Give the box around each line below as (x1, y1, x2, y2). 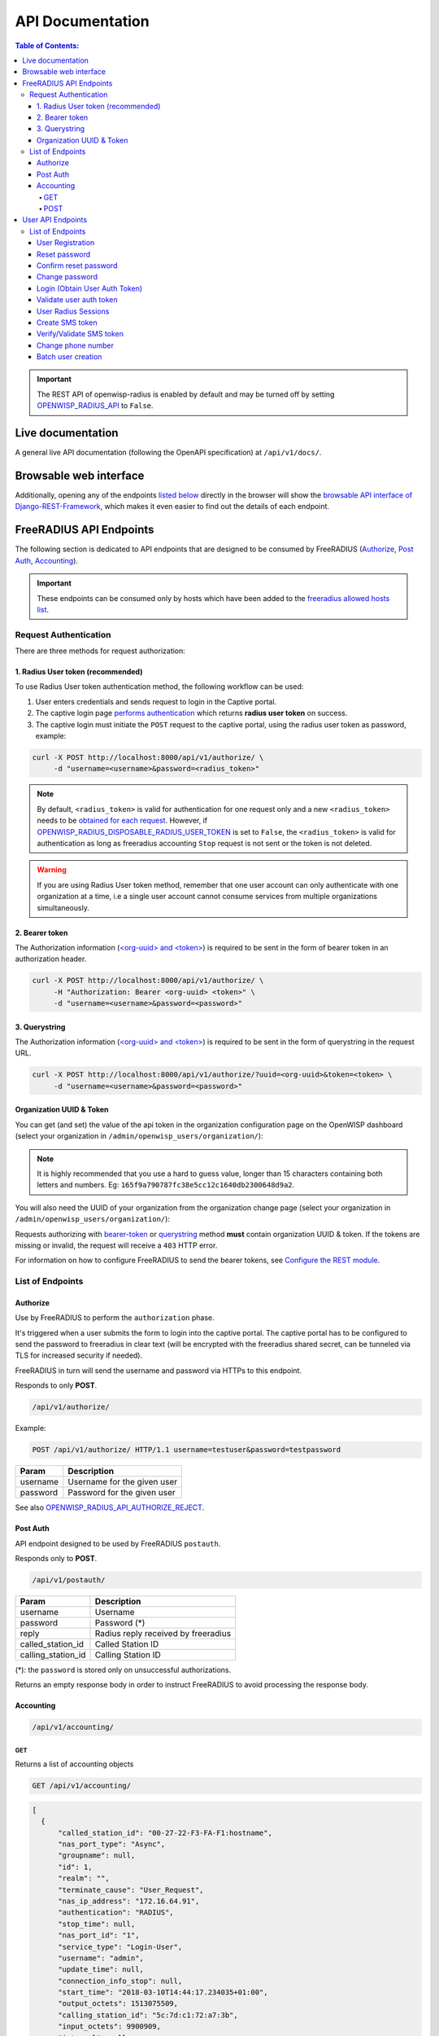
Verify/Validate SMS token (37, 329, 124, 339)
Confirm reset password (37, 261, 118, 270)
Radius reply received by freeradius (94, 1627, 232, 1639)
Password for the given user (67, 1487, 176, 1498)
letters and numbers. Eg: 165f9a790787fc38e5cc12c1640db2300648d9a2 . (37, 1180, 295, 1190)
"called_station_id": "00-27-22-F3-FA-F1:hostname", (58, 1828, 272, 1837)
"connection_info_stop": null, (58, 1976, 183, 1986)
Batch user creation (37, 352, 102, 362)
